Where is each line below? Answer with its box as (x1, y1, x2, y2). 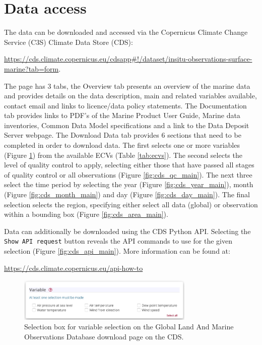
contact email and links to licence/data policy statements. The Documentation (4, 100, 247, 110)
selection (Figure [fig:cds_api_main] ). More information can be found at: (4, 246, 230, 256)
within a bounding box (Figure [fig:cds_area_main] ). (4, 209, 168, 219)
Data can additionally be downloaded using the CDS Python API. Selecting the (4, 225, 251, 236)
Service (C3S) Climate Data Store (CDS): (4, 36, 133, 47)
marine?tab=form (4, 63, 59, 74)
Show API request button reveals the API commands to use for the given (4, 236, 232, 246)
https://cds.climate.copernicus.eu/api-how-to (4, 262, 143, 273)
